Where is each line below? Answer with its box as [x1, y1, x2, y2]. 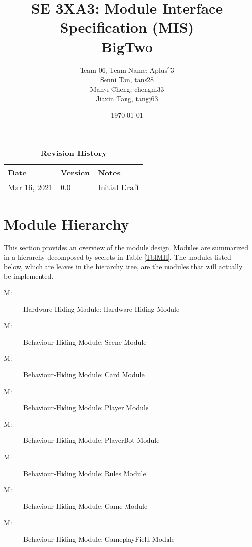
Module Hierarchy [4, 214, 129, 234]
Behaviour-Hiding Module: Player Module [23, 402, 149, 413]
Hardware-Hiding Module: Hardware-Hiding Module [23, 304, 180, 314]
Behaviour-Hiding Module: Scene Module [23, 336, 147, 347]
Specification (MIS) [60, 17, 194, 37]
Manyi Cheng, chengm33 [90, 84, 164, 94]
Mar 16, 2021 [8, 181, 53, 193]
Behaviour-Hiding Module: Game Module [23, 501, 147, 511]
